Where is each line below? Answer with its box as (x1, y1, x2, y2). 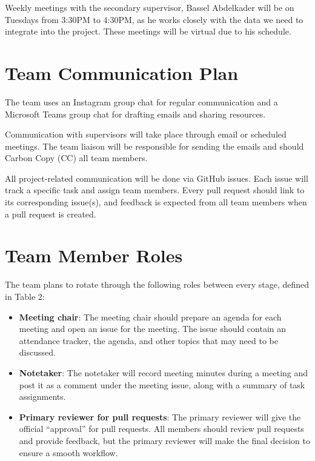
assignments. (19, 390, 66, 403)
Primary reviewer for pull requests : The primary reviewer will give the (19, 410, 301, 423)
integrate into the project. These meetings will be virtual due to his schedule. (5, 25, 291, 38)
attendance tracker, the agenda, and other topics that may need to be (19, 334, 278, 347)
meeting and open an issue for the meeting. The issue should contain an (19, 322, 287, 335)
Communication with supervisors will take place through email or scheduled (5, 128, 287, 141)
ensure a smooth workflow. (19, 446, 118, 459)
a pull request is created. (5, 207, 96, 220)
